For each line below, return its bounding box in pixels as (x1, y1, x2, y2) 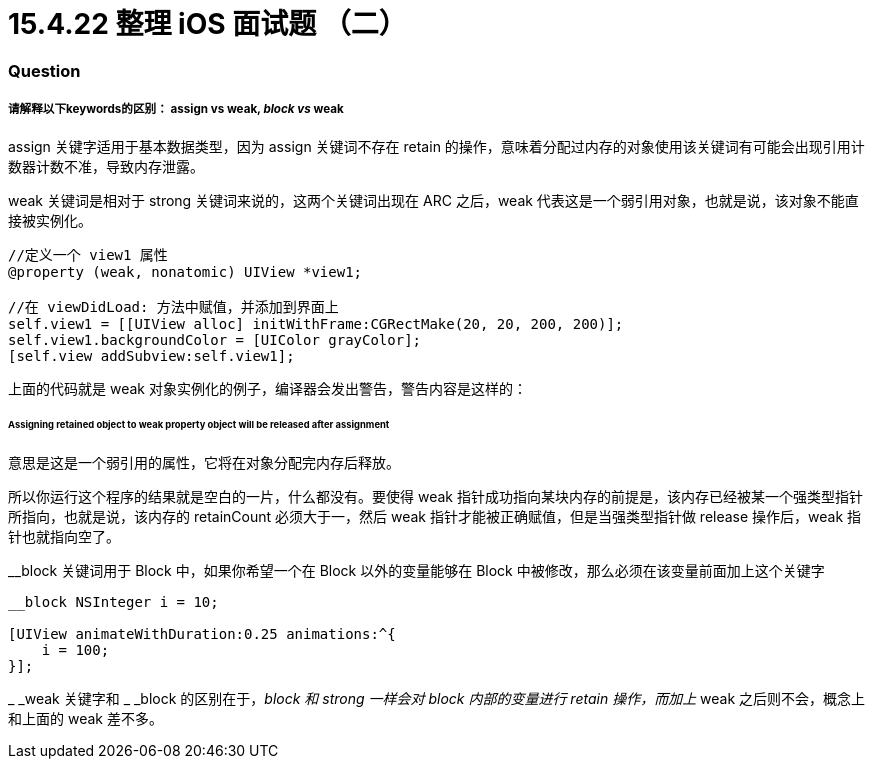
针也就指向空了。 (8, 528, 120, 546)
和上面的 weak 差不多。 (8, 710, 163, 728)
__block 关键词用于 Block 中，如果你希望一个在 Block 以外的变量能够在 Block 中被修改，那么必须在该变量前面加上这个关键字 (8, 562, 825, 580)
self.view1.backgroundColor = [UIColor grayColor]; (8, 331, 422, 348)
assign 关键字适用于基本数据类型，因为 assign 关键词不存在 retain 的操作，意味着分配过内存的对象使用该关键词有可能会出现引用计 (8, 137, 865, 155)
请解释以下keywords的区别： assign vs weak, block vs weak (8, 102, 344, 117)
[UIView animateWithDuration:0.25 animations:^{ (8, 626, 396, 643)
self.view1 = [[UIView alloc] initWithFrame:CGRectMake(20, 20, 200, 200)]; (8, 315, 624, 332)
